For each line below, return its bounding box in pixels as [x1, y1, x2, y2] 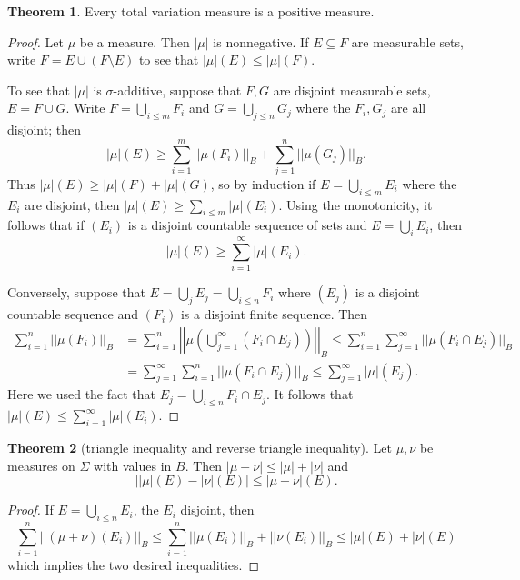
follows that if [7, 215, 85, 235]
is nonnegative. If [213, 32, 309, 51]
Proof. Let [7, 32, 64, 51]
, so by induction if [210, 174, 316, 193]
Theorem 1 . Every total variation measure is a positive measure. [7, 2, 375, 20]
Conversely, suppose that [7, 283, 145, 302]
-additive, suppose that [113, 80, 242, 99]
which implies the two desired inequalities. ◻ [7, 555, 260, 575]
